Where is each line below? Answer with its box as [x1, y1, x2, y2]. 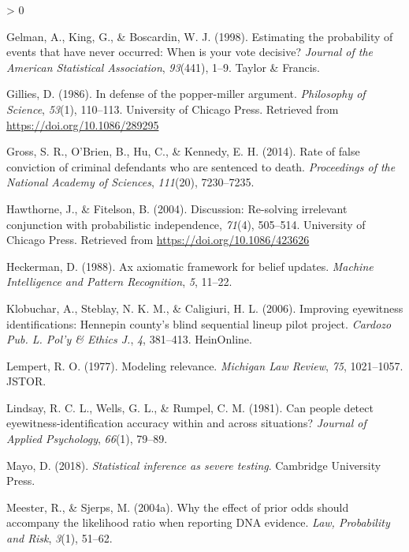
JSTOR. [6, 373, 46, 389]
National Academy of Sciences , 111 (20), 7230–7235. [6, 174, 255, 190]
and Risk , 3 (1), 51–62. [6, 530, 113, 546]
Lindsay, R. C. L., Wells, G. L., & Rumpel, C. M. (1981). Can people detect [6, 399, 374, 415]
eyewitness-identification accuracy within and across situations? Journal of [6, 415, 366, 431]
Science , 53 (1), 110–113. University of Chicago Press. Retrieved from [6, 100, 339, 117]
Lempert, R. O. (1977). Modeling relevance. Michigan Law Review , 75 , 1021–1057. [6, 357, 403, 374]
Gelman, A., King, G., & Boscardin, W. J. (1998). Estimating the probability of [6, 28, 393, 44]
